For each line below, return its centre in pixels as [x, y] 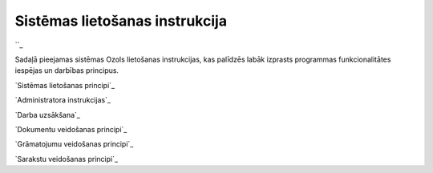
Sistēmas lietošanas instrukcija [121, 21]
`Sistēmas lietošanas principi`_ [65, 85]
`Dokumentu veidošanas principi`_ [71, 129]
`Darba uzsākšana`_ [47, 115]
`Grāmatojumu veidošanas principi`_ [74, 144]
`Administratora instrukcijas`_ [63, 100]
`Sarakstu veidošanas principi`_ [67, 159]
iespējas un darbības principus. [67, 70]
